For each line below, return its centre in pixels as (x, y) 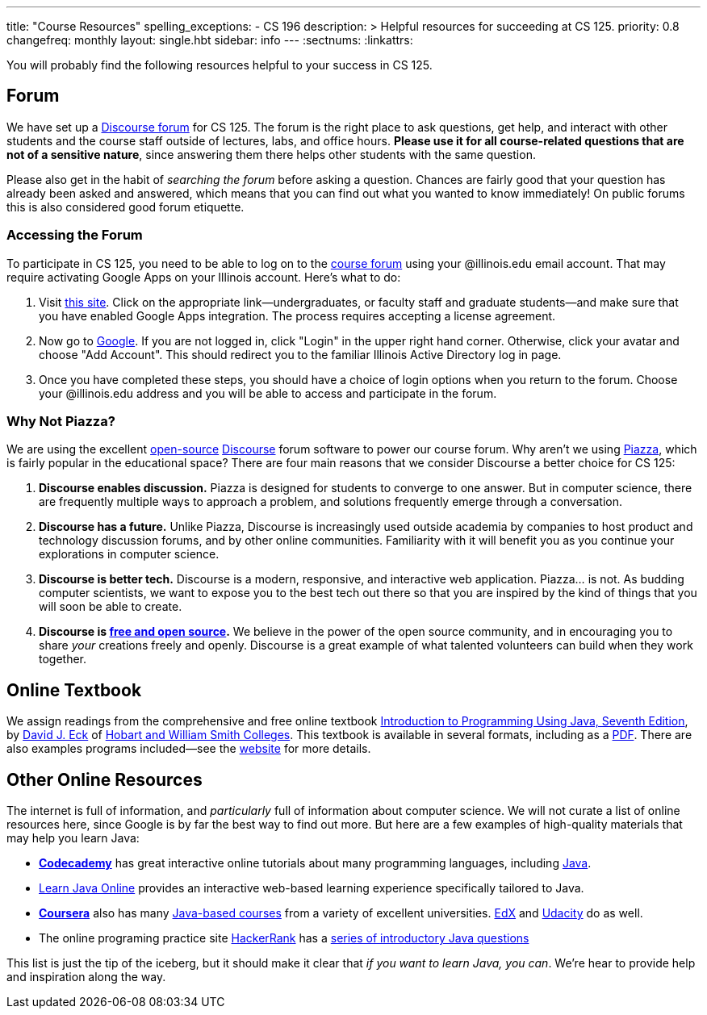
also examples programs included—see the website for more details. (189, 749)
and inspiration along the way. (86, 977)
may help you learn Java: (73, 838)
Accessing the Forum (75, 235)
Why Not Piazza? (61, 421)
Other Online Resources (105, 779)
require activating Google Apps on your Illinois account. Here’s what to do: (204, 277)
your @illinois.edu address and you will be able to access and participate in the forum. (268, 393)
